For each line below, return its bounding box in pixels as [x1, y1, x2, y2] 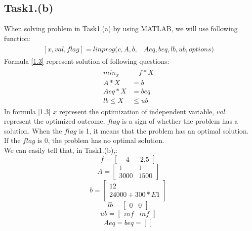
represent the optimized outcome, [4, 116, 105, 126]
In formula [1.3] [4, 106, 51, 116]
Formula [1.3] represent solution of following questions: [4, 56, 169, 66]
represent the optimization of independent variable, [59, 106, 214, 116]
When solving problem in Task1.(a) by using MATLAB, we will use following [4, 23, 238, 34]
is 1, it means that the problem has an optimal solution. [79, 125, 249, 136]
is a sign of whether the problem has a [122, 116, 238, 126]
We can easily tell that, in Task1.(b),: [4, 145, 118, 155]
